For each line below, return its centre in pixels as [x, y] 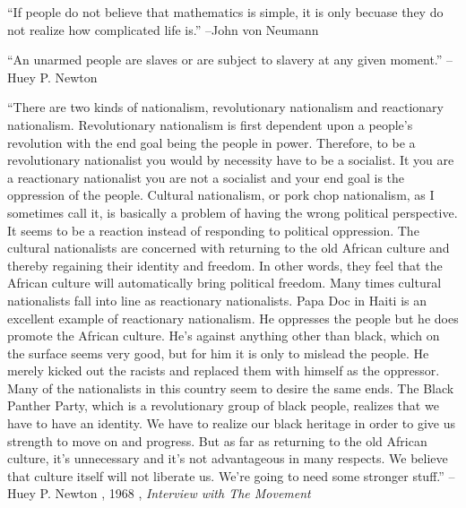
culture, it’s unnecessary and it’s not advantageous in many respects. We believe [228, 458]
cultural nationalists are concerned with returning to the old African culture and [229, 248]
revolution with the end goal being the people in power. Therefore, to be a [211, 142]
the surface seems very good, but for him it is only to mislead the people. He [218, 353]
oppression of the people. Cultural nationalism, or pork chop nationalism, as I [221, 195]
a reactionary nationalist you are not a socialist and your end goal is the [206, 177]
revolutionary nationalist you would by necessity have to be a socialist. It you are [231, 160]
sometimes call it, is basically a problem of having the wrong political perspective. [233, 212]
